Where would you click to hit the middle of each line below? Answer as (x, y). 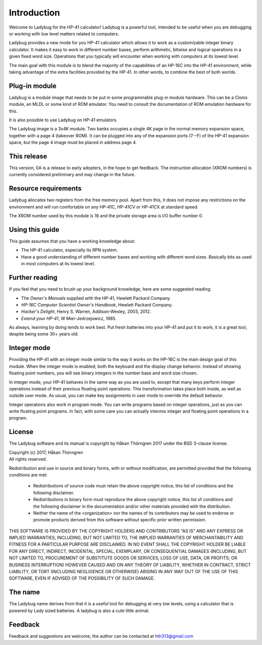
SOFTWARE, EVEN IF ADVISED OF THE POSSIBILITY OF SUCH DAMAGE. (82, 578)
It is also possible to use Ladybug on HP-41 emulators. (63, 120)
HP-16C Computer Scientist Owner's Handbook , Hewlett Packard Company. (97, 305)
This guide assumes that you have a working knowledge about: (72, 241)
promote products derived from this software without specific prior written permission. (120, 520)
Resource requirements (45, 188)
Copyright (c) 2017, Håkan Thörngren (46, 452)
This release (28, 156)
